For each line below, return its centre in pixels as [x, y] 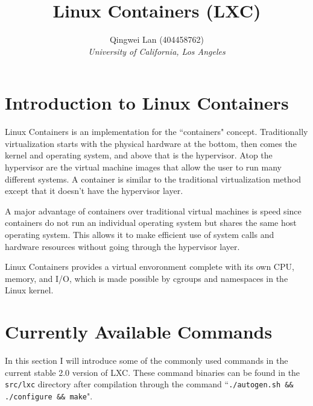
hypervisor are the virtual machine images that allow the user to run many [143, 167]
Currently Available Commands [139, 332]
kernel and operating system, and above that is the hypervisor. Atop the [139, 155]
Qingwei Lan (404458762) [157, 39]
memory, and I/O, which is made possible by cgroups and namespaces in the [147, 278]
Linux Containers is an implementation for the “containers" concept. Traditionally [156, 132]
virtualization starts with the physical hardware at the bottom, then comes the [151, 143]
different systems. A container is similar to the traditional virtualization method [153, 179]
